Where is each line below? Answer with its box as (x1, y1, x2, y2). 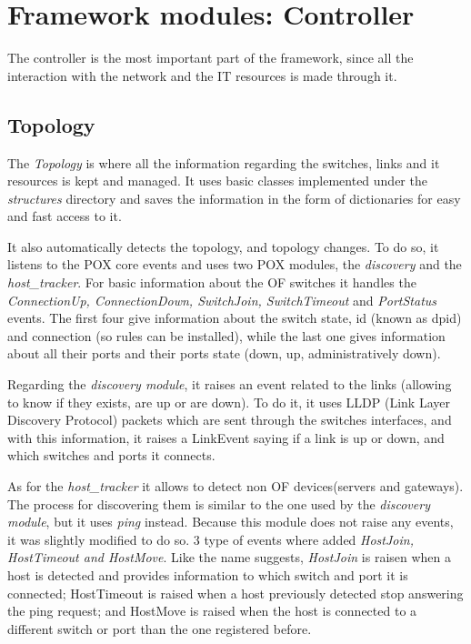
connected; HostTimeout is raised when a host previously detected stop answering (7, 583, 464, 602)
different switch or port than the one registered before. (7, 619, 312, 638)
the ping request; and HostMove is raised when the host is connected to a (7, 601, 417, 620)
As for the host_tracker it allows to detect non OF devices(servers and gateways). (7, 477, 464, 496)
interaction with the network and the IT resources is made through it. (7, 65, 397, 85)
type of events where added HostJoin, (204, 529, 414, 548)
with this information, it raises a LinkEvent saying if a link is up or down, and (7, 428, 445, 447)
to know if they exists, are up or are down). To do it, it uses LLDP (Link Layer (7, 392, 450, 411)
